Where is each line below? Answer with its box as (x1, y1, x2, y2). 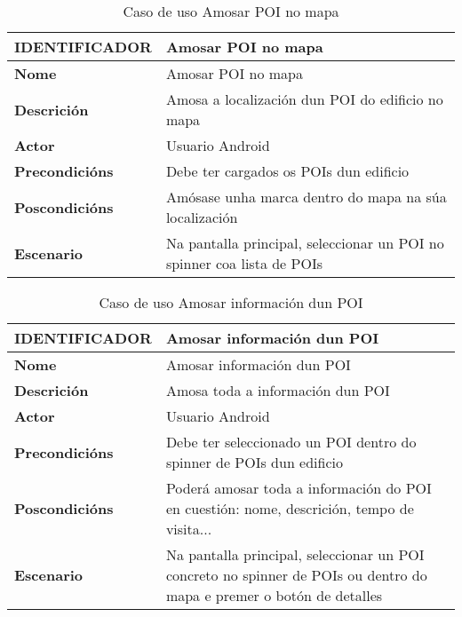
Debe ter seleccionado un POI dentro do (165, 431, 417, 452)
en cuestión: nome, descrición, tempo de (165, 498, 414, 518)
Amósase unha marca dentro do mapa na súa (165, 186, 447, 207)
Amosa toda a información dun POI (165, 380, 390, 400)
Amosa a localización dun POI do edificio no (165, 89, 443, 109)
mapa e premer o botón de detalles (165, 585, 383, 605)
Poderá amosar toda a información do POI (165, 478, 432, 498)
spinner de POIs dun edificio (165, 452, 344, 472)
